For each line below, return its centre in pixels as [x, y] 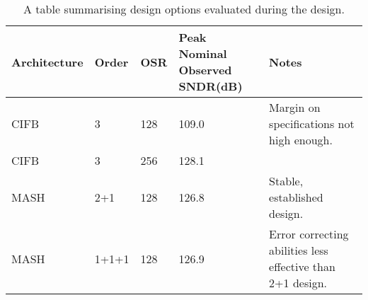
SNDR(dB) [211, 86]
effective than [302, 266]
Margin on [295, 107]
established [296, 197]
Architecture [47, 62]
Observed [205, 70]
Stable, [286, 181]
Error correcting [309, 234]
